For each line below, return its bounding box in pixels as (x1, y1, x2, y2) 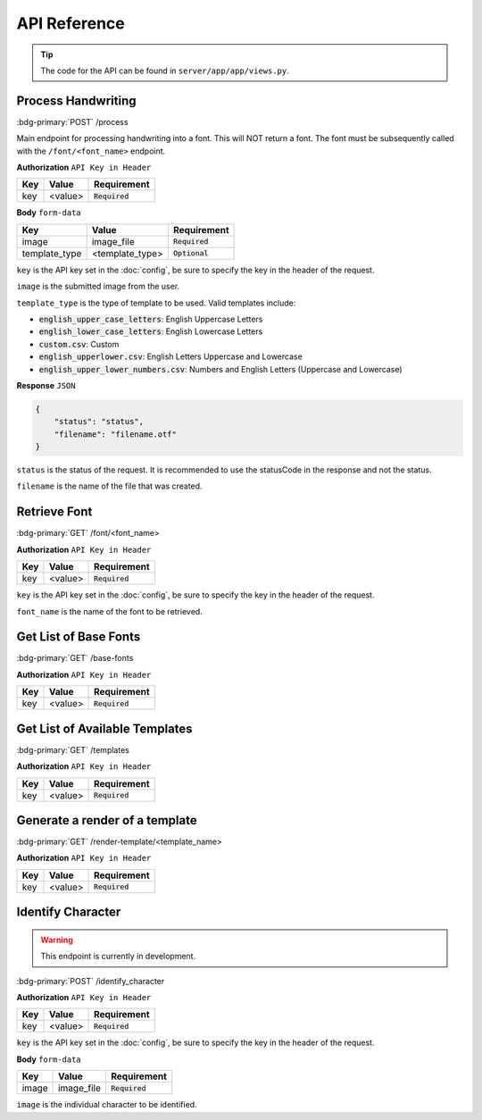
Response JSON (16, 380, 76, 390)
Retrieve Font (16, 505, 93, 520)
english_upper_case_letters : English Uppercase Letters (38, 313, 263, 324)
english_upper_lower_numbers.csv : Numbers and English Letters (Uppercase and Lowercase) (38, 364, 403, 374)
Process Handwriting (16, 93, 137, 108)
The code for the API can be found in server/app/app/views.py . (40, 65, 289, 76)
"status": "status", (54, 416, 145, 427)
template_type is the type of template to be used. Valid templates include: (16, 297, 296, 308)
